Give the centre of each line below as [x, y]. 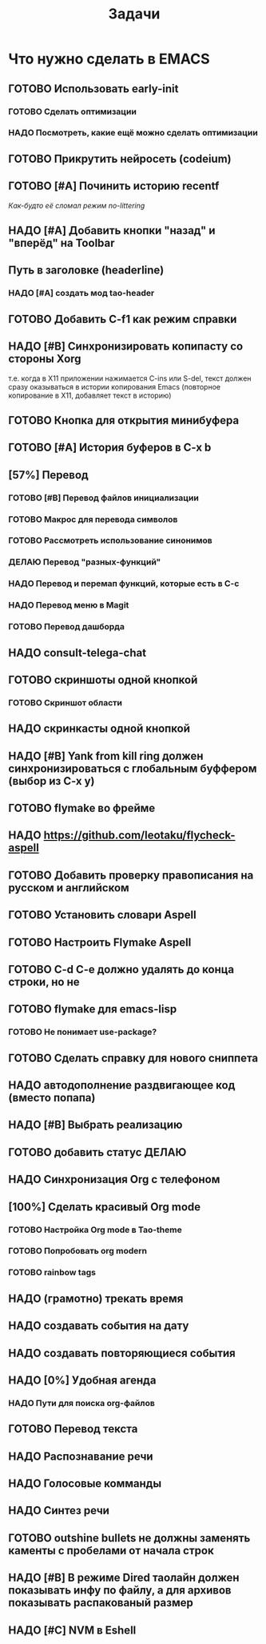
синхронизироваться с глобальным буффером [133, 768]
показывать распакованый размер [101, 1603]
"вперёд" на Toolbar [62, 243]
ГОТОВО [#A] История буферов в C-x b [110, 448]
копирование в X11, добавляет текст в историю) [90, 395]
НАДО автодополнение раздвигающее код [122, 1086]
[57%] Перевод [49, 475]
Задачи [134, 14]
